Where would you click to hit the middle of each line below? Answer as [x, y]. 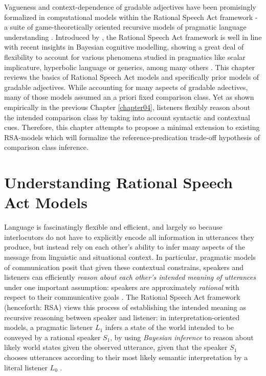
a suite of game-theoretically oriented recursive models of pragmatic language [125, 27]
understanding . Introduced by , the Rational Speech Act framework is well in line [133, 37]
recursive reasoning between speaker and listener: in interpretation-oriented [122, 317]
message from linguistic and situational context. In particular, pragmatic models [130, 257]
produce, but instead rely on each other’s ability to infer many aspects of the [125, 247]
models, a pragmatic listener [49, 327]
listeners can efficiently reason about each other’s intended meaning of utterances [130, 277]
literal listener [26, 367]
